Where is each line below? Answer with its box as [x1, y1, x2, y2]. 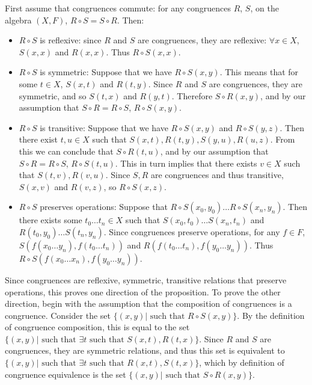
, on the [250, 2, 279, 14]
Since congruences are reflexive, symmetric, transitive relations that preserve [5, 273, 287, 286]
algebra [5, 13, 32, 26]
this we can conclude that [19, 144, 114, 157]
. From [270, 133, 295, 146]
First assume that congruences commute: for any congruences [5, 2, 231, 14]
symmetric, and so [19, 89, 87, 102]
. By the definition [237, 309, 305, 321]
